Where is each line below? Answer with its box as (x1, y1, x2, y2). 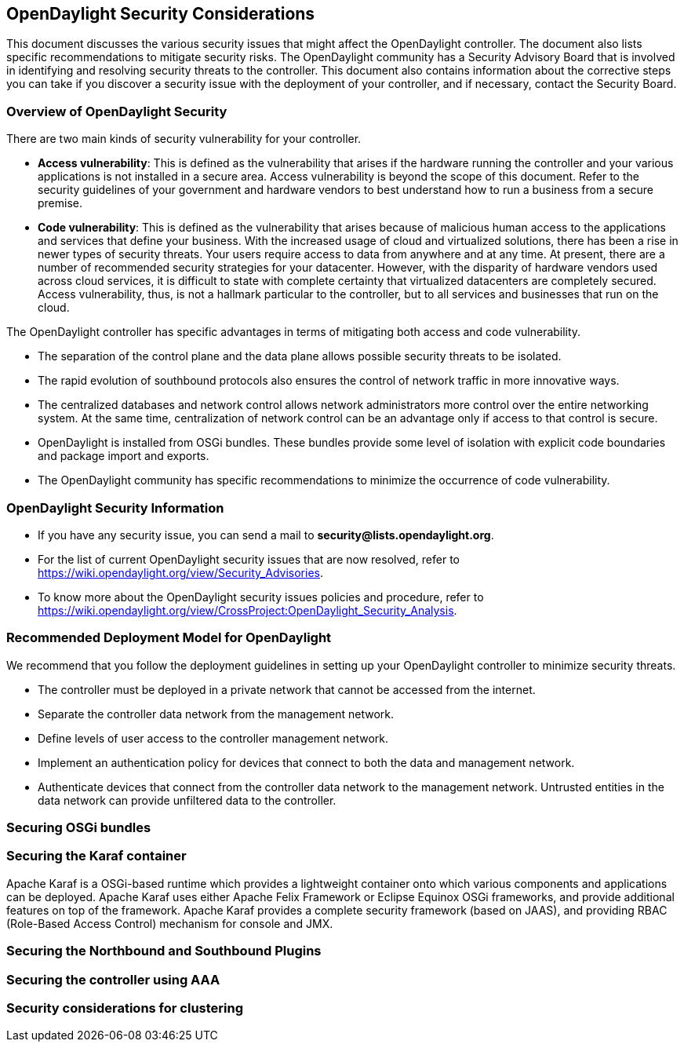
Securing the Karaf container (6, 848, 187, 864)
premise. (38, 196, 83, 210)
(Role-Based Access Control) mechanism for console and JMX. (6, 916, 333, 930)
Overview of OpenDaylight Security (6, 103, 227, 119)
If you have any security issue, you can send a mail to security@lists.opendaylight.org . (38, 528, 494, 542)
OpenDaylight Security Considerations (6, 4, 315, 24)
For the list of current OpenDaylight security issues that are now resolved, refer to (38, 552, 460, 566)
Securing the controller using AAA (6, 971, 220, 988)
